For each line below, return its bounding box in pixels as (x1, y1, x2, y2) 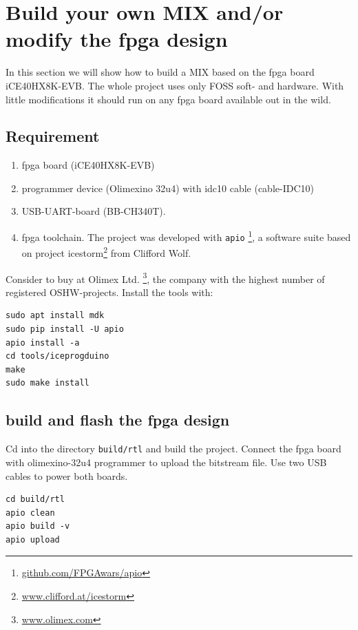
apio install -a (6, 337, 80, 348)
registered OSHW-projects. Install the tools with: (6, 284, 213, 299)
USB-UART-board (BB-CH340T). (21, 204, 166, 218)
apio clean (6, 507, 55, 518)
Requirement (6, 125, 100, 147)
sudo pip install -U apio (6, 324, 124, 335)
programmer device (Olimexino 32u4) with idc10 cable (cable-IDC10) (21, 180, 314, 195)
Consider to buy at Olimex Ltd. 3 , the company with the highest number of (6, 269, 325, 286)
